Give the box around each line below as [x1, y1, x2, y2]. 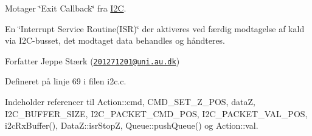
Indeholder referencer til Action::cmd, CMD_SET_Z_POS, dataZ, [5, 95, 255, 108]
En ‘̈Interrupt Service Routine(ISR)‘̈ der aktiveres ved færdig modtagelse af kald [5, 22, 305, 35]
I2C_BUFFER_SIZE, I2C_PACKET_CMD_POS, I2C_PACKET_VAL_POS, [5, 107, 308, 120]
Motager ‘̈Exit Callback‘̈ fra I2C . [5, 2, 127, 14]
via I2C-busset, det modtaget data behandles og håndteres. [5, 34, 226, 47]
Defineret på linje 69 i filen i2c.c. [5, 75, 127, 87]
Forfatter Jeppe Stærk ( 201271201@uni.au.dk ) [5, 54, 180, 67]
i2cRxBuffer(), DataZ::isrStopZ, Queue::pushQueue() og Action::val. [5, 119, 258, 132]
